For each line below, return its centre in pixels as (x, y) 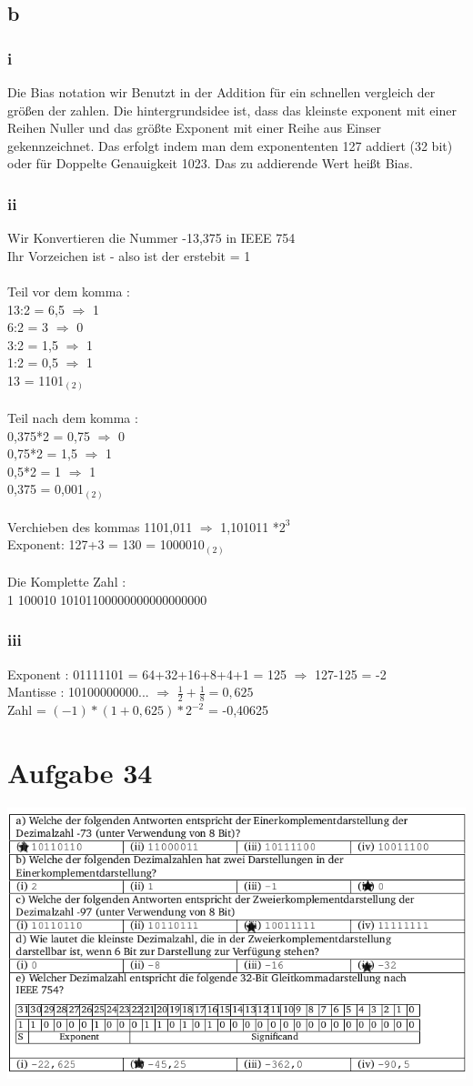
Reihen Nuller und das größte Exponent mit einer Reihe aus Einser (195, 128)
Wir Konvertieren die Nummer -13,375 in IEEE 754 (151, 238)
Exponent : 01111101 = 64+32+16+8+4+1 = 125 (147, 674)
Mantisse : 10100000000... (78, 692)
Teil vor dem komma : (69, 291)
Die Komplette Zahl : (67, 582)
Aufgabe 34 (80, 772)
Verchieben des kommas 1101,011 (100, 526)
